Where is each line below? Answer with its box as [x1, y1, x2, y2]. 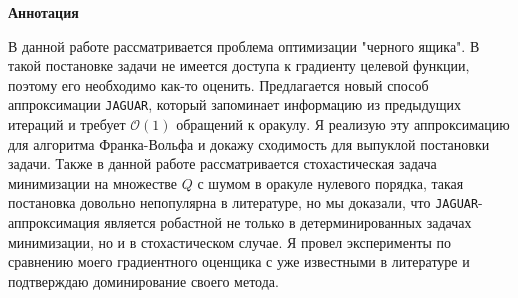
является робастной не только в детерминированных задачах [104, 212, 472, 233]
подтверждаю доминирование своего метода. [8, 270, 279, 291]
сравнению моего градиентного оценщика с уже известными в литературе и [8, 251, 470, 272]
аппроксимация [8, 212, 100, 233]
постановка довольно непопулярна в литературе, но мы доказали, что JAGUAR [8, 192, 479, 213]
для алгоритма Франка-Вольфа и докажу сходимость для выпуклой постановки [8, 133, 490, 154]
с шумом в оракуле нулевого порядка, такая [197, 172, 464, 193]
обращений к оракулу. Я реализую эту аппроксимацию [176, 114, 510, 135]
